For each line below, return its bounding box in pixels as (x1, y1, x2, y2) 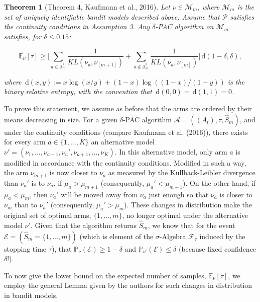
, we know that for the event (148, 219, 235, 230)
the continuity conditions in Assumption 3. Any (4, 21, 150, 32)
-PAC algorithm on (155, 21, 214, 32)
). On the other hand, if (182, 177, 256, 188)
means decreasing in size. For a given (4, 114, 118, 124)
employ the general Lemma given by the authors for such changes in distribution (4, 280, 252, 290)
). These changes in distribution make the (124, 199, 252, 210)
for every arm (4, 136, 46, 147)
